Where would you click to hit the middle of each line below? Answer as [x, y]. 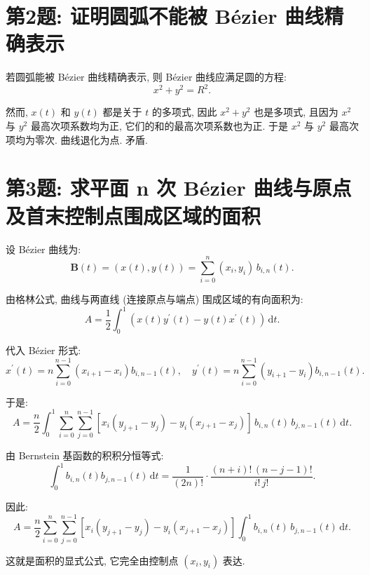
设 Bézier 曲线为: [43, 249]
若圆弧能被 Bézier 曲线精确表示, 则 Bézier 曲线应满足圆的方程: [146, 77]
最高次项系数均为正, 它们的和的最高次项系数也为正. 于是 [159, 126]
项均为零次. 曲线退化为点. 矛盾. [77, 139]
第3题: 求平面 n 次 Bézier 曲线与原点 [179, 188]
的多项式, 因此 [184, 112]
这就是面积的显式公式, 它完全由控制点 [92, 560]
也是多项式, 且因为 [296, 112]
